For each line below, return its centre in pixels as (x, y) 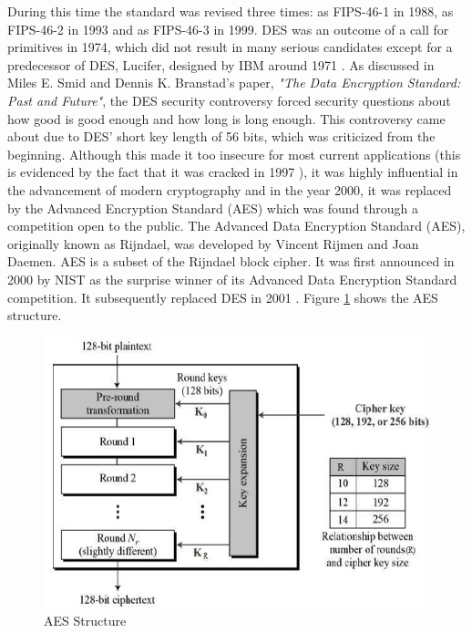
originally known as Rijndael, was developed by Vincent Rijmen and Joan (213, 243)
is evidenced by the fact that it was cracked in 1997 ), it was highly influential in (233, 172)
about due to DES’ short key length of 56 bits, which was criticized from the (221, 136)
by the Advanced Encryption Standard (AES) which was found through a (213, 208)
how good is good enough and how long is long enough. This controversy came (226, 118)
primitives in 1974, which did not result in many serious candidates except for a (230, 47)
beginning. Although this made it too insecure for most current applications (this (234, 154)
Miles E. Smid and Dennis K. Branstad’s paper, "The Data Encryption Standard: (234, 83)
